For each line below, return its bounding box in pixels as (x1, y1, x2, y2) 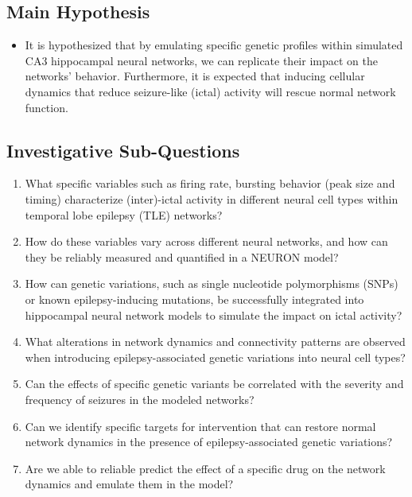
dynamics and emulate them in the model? (25, 476, 234, 492)
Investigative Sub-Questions (6, 138, 240, 162)
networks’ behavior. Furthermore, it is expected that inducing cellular (25, 68, 365, 84)
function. (25, 99, 68, 115)
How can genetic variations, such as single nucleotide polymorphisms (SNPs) (25, 275, 398, 292)
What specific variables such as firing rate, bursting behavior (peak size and (25, 175, 395, 192)
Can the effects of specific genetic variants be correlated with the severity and (25, 375, 404, 392)
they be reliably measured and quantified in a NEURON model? (25, 248, 339, 265)
